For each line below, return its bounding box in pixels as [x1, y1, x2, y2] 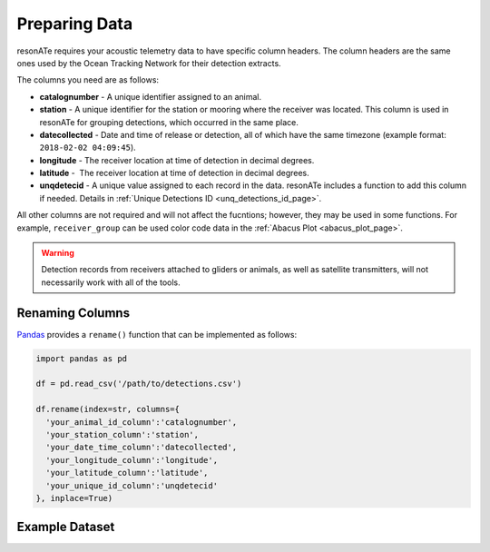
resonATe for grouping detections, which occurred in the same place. [39, 116, 299, 127]
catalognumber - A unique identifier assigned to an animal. [39, 91, 262, 102]
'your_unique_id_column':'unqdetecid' [45, 480, 218, 490]
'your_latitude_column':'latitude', [45, 468, 209, 478]
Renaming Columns [16, 305, 131, 320]
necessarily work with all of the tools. [41, 277, 181, 288]
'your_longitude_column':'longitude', [45, 455, 218, 465]
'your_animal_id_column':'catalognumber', [45, 417, 238, 427]
